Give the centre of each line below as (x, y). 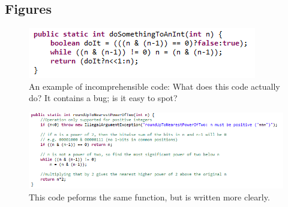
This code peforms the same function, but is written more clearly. (149, 197)
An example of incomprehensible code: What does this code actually (154, 86)
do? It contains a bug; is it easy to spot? (103, 98)
